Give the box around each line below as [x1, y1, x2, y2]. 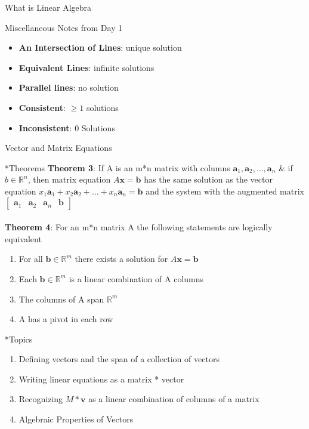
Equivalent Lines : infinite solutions [18, 61, 154, 73]
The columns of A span [18, 292, 104, 305]
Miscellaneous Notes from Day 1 [5, 21, 123, 33]
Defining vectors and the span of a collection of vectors [18, 353, 220, 365]
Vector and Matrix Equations [5, 141, 112, 154]
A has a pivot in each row [18, 313, 113, 325]
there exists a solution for [75, 252, 168, 265]
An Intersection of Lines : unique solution [18, 41, 182, 54]
